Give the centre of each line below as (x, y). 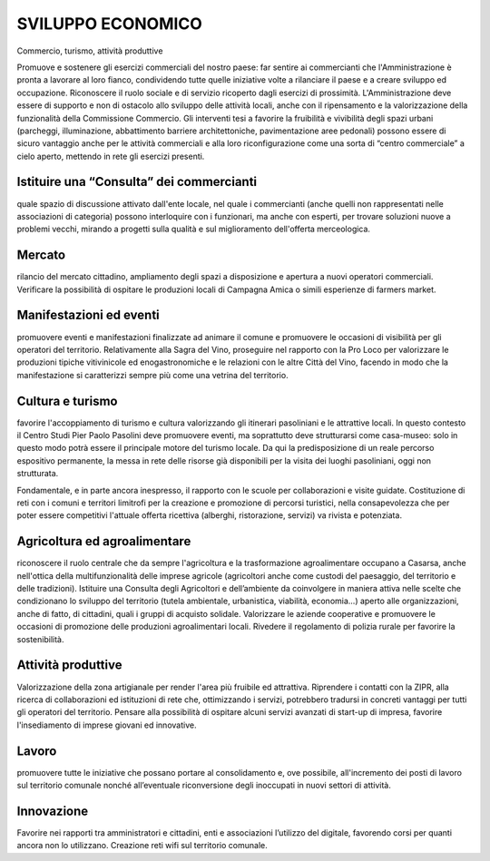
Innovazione (53, 811)
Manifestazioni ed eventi (88, 315)
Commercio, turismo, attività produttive (90, 51)
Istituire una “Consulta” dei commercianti (137, 182)
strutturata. (38, 474)
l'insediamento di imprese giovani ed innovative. (107, 725)
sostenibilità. (40, 639)
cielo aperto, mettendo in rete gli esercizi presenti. (111, 156)
